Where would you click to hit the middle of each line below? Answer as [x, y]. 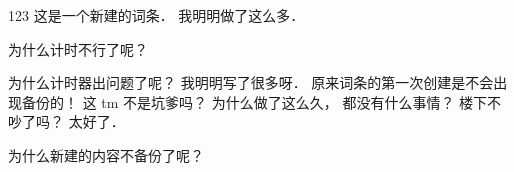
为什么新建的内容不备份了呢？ [106, 154]
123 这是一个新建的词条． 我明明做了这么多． [156, 15]
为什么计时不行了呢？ [78, 48]
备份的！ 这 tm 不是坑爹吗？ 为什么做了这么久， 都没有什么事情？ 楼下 [254, 101]
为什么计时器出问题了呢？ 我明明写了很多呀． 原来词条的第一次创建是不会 [251, 82]
